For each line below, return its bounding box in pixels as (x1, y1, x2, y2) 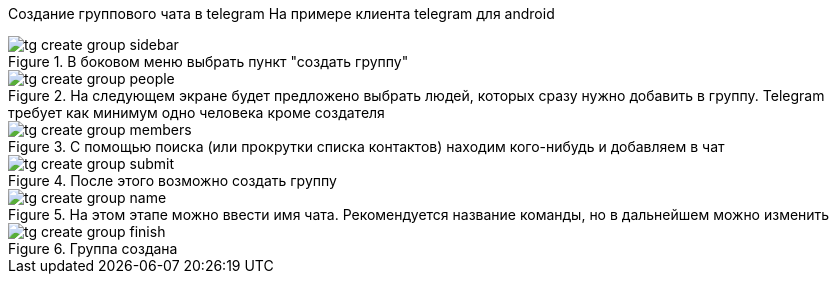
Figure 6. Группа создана (8, 240, 178, 257)
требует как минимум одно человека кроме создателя (8, 104, 385, 121)
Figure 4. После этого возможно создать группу (8, 172, 337, 189)
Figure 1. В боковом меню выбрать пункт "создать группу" (8, 53, 409, 70)
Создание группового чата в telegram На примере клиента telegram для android (8, 5, 555, 22)
